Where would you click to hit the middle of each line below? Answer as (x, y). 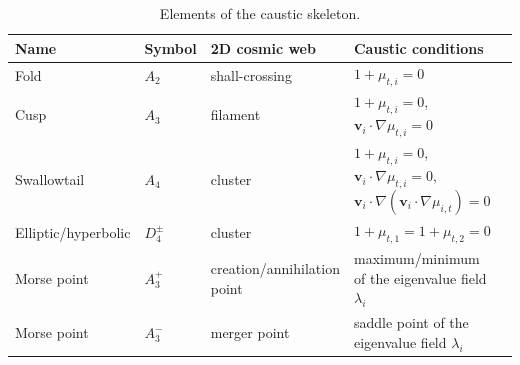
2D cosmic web (263, 47)
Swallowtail (50, 178)
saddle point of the (411, 322)
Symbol (170, 47)
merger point (250, 332)
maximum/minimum (416, 258)
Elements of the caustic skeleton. (260, 13)
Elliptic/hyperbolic (73, 231)
